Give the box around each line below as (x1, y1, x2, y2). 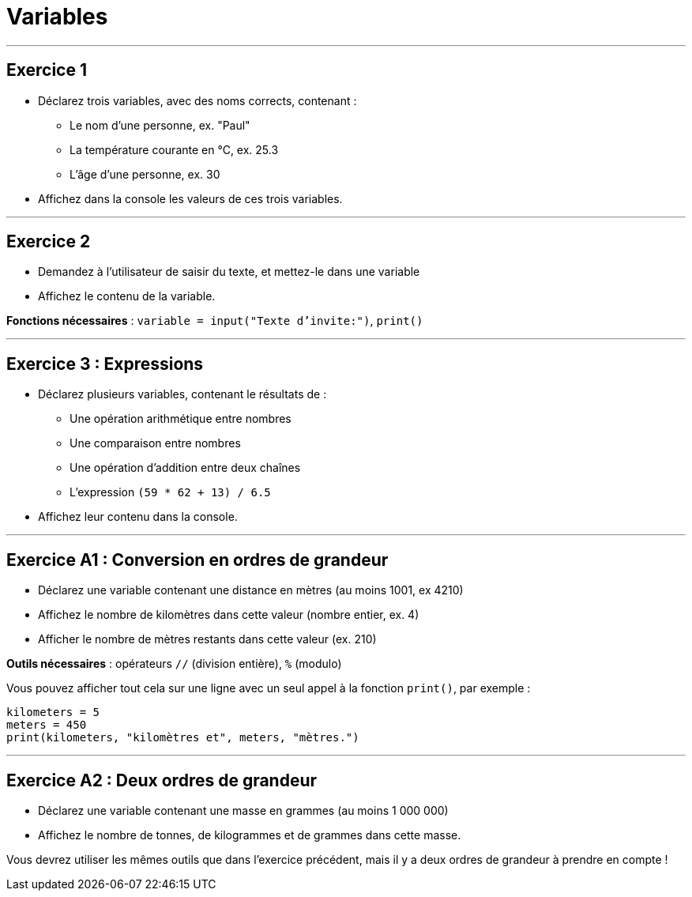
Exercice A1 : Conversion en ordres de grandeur (6, 549, 389, 570)
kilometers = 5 (6, 706, 100, 719)
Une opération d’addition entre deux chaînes (70, 461, 301, 475)
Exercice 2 (6, 232, 91, 252)
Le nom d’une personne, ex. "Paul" (70, 118, 250, 132)
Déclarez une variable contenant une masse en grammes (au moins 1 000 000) (38, 803, 449, 817)
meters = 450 (6, 718, 87, 732)
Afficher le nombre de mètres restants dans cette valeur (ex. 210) (38, 632, 377, 646)
